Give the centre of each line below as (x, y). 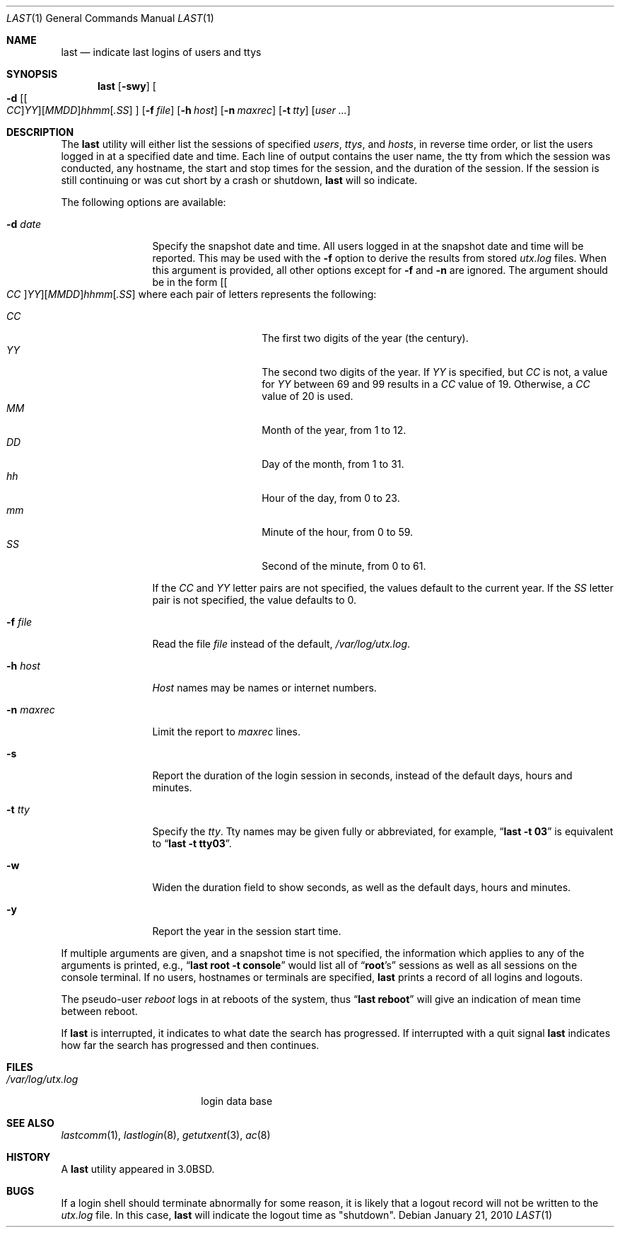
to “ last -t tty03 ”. (192, 843)
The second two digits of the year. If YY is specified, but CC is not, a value (435, 372)
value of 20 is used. (308, 396)
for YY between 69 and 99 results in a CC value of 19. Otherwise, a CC (426, 384)
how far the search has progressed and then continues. (190, 1045)
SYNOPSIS (32, 74)
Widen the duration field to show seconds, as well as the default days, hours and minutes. (362, 887)
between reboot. (99, 1011)
